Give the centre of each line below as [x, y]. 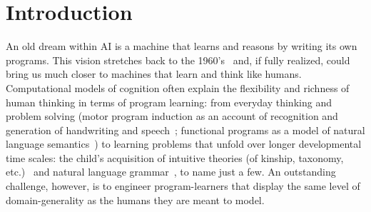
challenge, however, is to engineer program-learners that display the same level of [183, 186]
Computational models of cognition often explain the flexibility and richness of [178, 87]
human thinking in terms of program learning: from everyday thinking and [169, 102]
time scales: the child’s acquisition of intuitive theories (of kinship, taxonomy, [175, 157]
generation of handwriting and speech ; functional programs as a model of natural [185, 130]
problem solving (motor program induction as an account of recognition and [172, 116]
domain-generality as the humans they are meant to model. [135, 200]
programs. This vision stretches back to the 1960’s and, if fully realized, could [178, 60]
